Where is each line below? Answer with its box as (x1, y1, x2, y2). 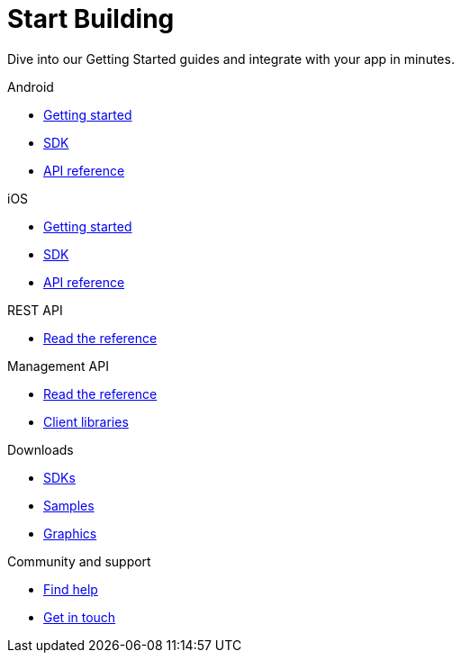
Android (7, 78, 54, 95)
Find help (43, 581, 98, 597)
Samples (43, 497, 95, 513)
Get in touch (43, 609, 116, 625)
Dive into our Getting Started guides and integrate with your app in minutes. (7, 50, 455, 67)
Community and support (7, 553, 151, 569)
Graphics (43, 525, 97, 541)
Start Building (7, 4, 175, 34)
